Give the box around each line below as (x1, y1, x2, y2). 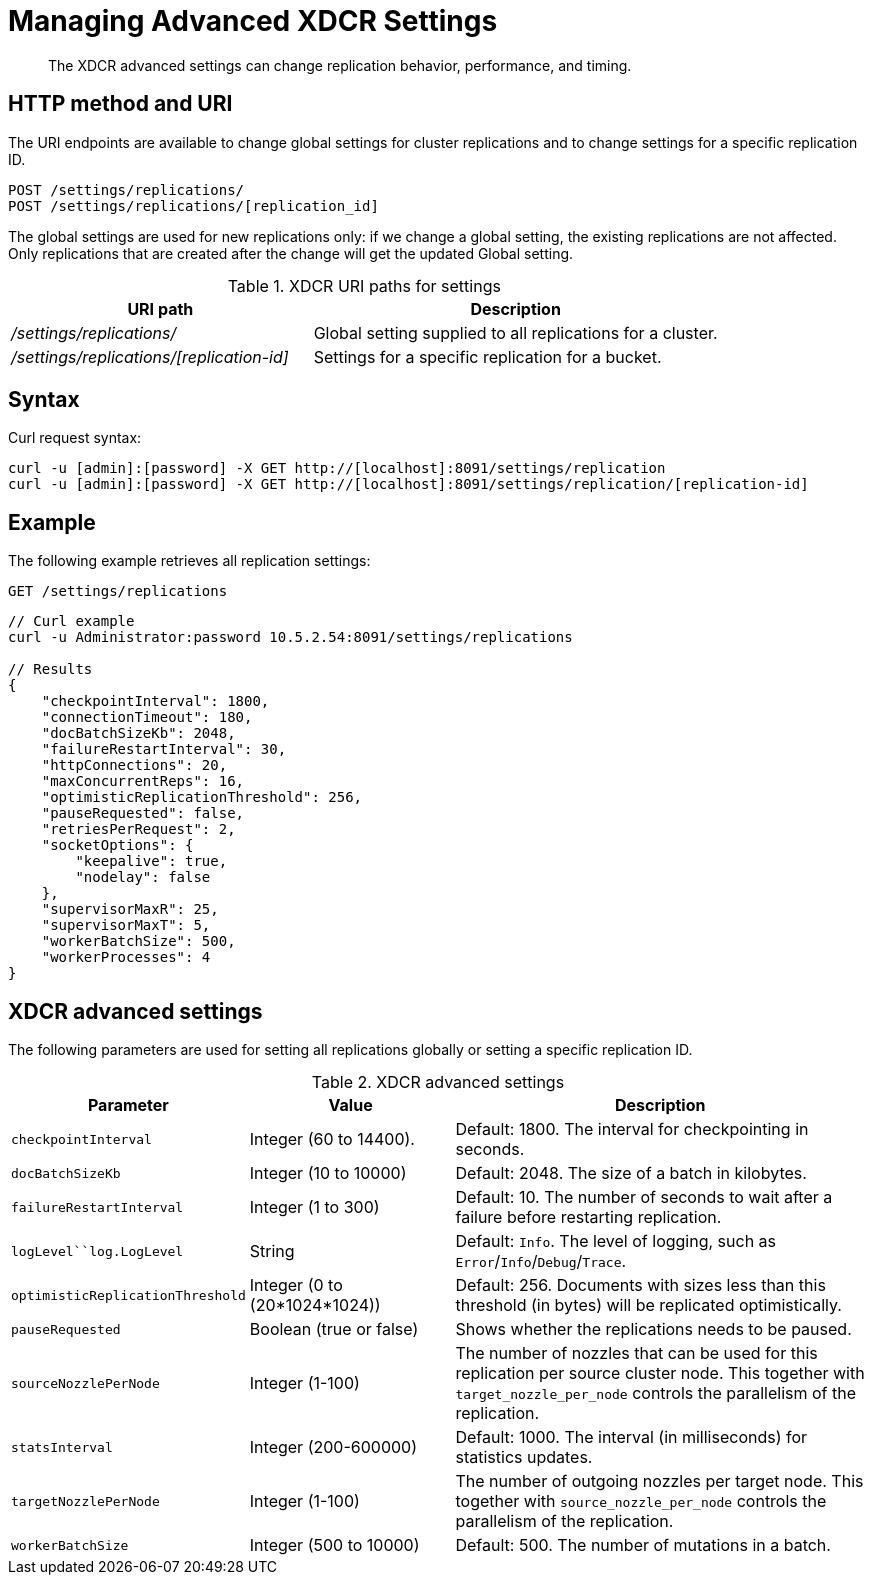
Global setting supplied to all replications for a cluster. (313, 322, 718, 343)
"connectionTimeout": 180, (41, 709, 253, 726)
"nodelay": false (75, 869, 211, 886)
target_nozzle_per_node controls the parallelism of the (455, 1383, 857, 1404)
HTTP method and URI (8, 91, 233, 117)
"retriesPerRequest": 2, (41, 821, 236, 838)
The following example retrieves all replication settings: (8, 552, 371, 570)
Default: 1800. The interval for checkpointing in (455, 1119, 809, 1140)
